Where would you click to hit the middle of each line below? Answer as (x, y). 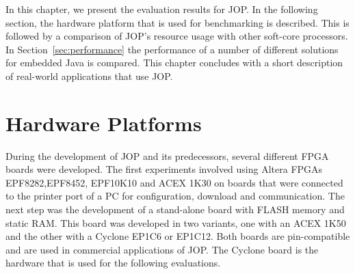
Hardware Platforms (104, 123)
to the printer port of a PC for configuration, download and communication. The (175, 196)
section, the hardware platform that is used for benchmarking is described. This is (177, 22)
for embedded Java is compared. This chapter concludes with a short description (174, 63)
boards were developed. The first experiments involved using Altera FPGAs (164, 169)
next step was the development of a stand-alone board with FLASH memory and (175, 209)
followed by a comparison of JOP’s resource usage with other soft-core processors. (177, 36)
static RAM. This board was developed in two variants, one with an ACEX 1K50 (176, 222)
